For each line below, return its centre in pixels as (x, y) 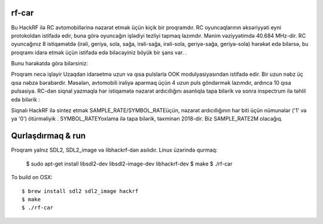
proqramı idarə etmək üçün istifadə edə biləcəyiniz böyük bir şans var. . (99, 52)
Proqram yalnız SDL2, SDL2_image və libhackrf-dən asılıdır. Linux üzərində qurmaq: (114, 150)
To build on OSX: (32, 177)
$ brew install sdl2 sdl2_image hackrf (80, 191)
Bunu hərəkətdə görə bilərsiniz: (50, 63)
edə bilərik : (25, 99)
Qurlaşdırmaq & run (48, 136)
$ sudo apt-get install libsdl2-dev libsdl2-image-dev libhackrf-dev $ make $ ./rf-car (129, 164)
